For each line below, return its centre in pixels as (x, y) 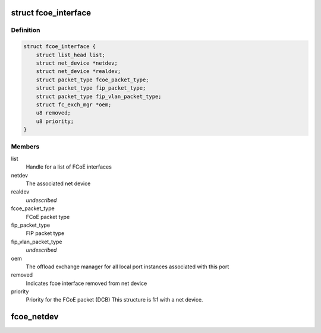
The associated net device (58, 183)
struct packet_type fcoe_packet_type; (92, 80)
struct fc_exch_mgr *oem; (74, 104)
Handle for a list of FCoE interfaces (69, 167)
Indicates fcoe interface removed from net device (86, 283)
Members (25, 147)
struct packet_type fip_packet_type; (91, 88)
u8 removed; (53, 113)
